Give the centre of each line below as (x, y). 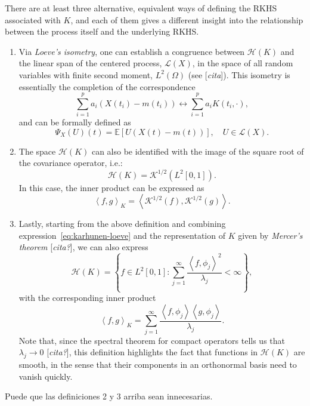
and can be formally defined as (75, 122)
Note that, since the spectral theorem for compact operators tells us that (152, 340)
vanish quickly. (46, 376)
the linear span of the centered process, (90, 63)
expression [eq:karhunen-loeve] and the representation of (122, 235)
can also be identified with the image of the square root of (198, 151)
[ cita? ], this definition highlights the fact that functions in (152, 352)
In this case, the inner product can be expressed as (111, 187)
